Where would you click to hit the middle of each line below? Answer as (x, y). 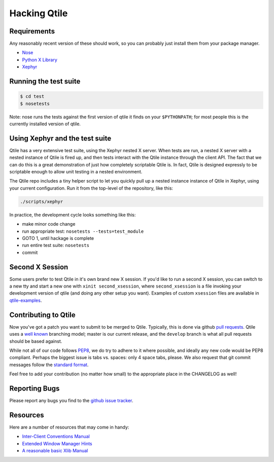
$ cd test (32, 97)
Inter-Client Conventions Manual (56, 437)
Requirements (32, 31)
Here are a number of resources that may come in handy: (69, 427)
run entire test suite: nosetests (56, 245)
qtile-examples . (26, 300)
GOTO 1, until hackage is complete (58, 238)
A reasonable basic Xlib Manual (55, 451)
